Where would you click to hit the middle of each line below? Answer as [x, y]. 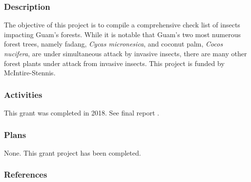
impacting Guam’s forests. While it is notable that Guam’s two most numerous [122, 34]
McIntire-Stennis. [30, 73]
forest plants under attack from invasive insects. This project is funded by [114, 63]
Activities [23, 94]
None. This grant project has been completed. [73, 152]
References [26, 174]
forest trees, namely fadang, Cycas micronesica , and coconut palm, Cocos [114, 44]
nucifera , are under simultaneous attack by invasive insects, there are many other [125, 53]
